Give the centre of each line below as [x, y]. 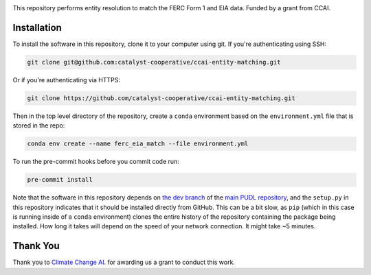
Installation [37, 27]
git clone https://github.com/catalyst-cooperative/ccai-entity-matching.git [161, 98]
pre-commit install [60, 180]
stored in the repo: [39, 125]
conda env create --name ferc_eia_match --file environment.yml [138, 144]
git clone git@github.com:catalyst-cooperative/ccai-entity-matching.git [154, 62]
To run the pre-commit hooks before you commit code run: [96, 162]
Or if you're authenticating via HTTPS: [66, 80]
